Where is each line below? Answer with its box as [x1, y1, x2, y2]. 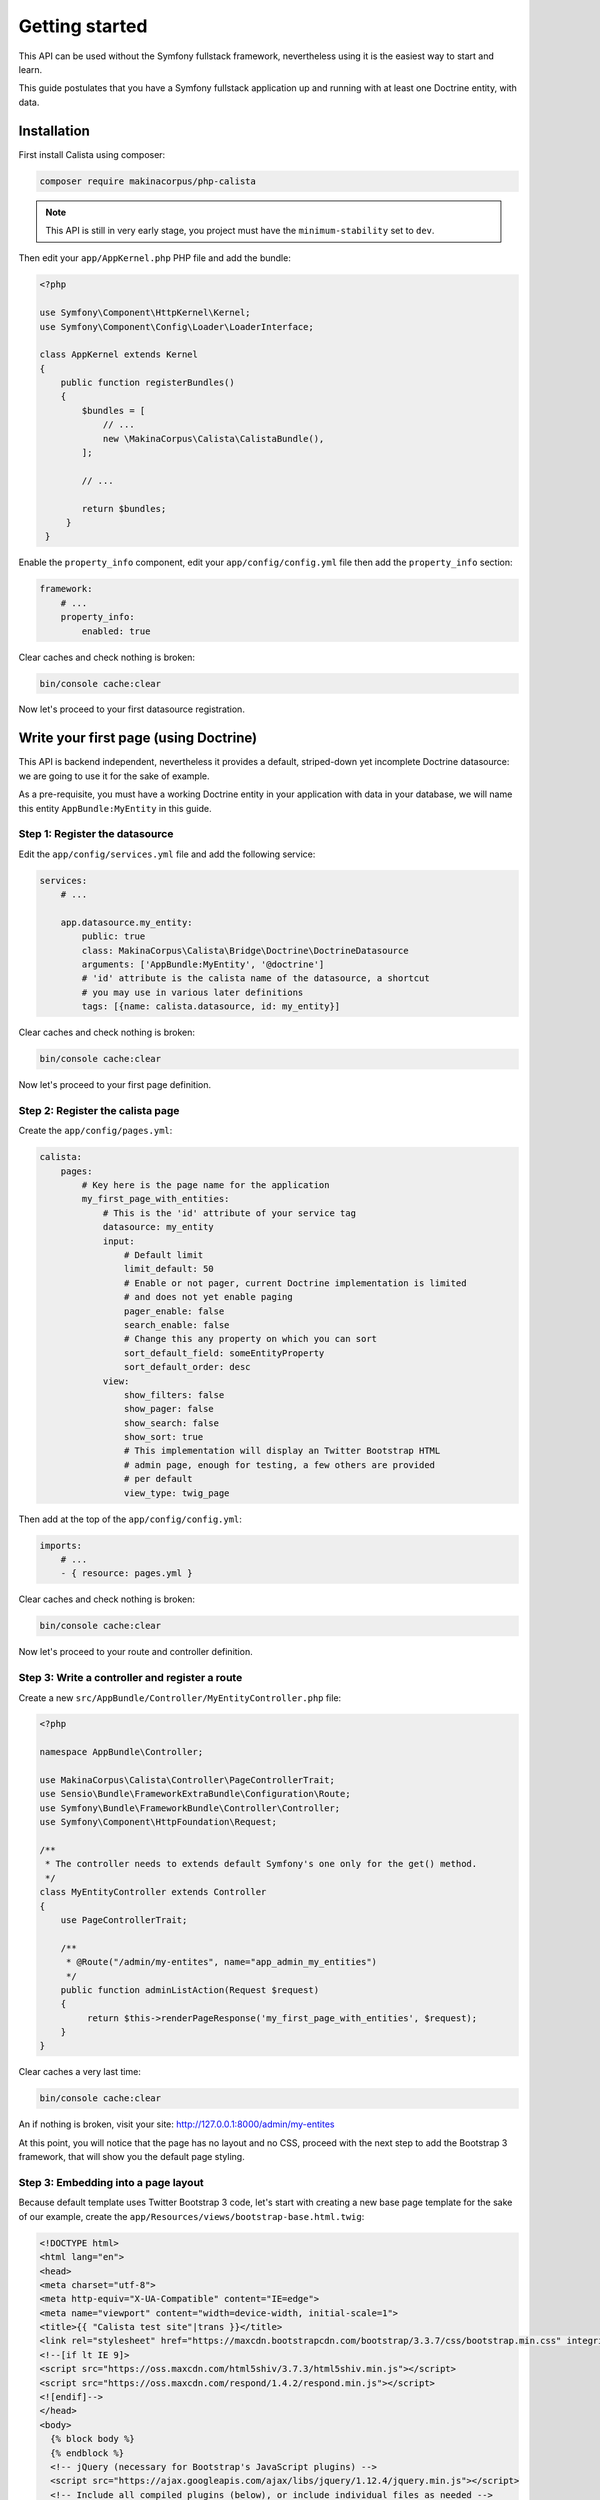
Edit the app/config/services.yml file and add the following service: [18, 848, 316, 860]
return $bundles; [81, 503, 167, 514]
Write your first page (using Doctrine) [18, 730, 258, 747]
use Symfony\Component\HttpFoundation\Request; [39, 1816, 277, 1828]
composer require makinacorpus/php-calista [39, 175, 257, 187]
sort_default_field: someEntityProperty [123, 1347, 325, 1359]
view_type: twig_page [123, 1487, 230, 1499]
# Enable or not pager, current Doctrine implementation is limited [123, 1277, 467, 1289]
